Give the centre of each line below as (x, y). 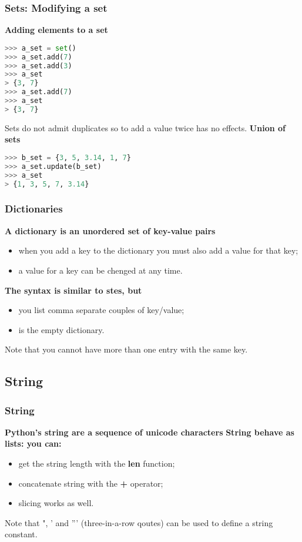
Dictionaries (34, 209)
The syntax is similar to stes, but (73, 290)
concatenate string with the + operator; (91, 483)
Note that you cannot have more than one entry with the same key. (126, 349)
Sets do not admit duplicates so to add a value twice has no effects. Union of (145, 127)
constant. (21, 534)
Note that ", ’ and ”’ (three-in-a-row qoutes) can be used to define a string (139, 522)
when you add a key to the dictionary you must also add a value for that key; (158, 250)
